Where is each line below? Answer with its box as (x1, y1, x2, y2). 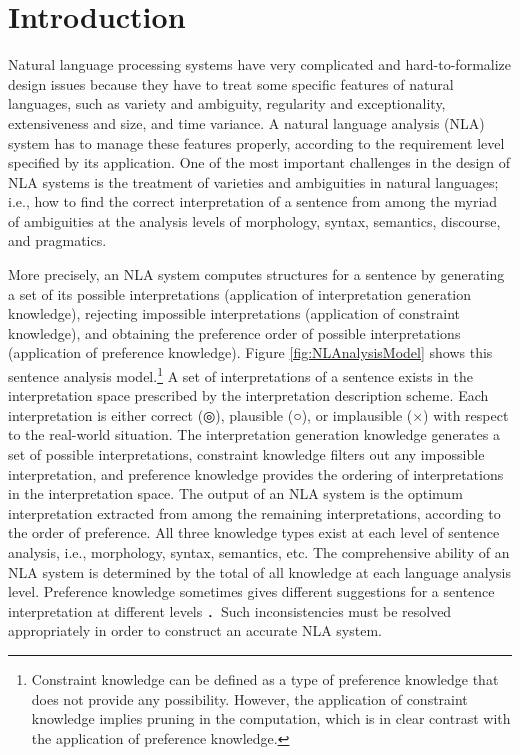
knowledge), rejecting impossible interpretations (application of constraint (8, 303, 461, 324)
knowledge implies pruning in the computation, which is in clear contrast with (31, 708, 511, 729)
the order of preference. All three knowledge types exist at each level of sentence (8, 522, 500, 543)
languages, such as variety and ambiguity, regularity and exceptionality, (8, 93, 446, 114)
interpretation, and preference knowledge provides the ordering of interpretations (8, 463, 504, 484)
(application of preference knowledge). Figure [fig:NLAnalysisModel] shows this (8, 342, 493, 363)
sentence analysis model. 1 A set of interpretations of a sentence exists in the (8, 363, 473, 386)
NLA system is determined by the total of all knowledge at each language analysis (8, 561, 512, 582)
